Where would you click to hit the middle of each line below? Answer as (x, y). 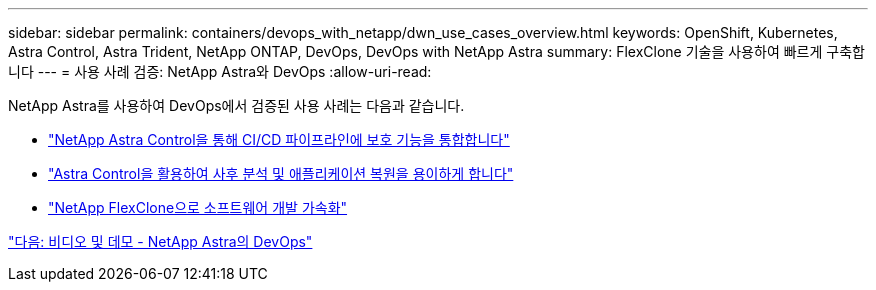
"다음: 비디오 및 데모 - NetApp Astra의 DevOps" (160, 241)
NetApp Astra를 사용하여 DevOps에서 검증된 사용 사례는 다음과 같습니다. (236, 105)
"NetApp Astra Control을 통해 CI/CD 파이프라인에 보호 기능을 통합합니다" (279, 139)
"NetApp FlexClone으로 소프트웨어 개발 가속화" (198, 207)
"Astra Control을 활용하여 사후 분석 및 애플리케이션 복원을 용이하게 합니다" (281, 173)
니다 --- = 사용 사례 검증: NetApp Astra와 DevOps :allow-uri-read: (220, 71)
